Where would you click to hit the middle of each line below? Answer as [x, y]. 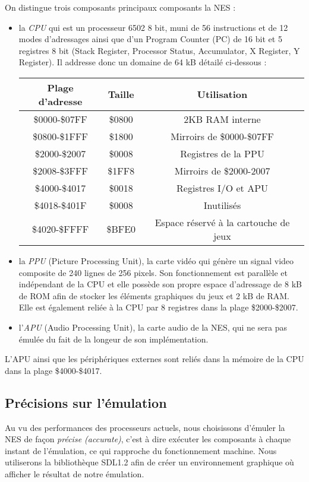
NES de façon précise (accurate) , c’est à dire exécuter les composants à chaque [148, 439]
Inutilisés [222, 205]
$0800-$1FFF [60, 136]
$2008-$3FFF [60, 170]
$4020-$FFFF [61, 229]
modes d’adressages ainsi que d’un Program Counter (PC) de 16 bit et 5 [150, 39]
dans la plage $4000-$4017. [53, 370]
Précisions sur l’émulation [86, 402]
